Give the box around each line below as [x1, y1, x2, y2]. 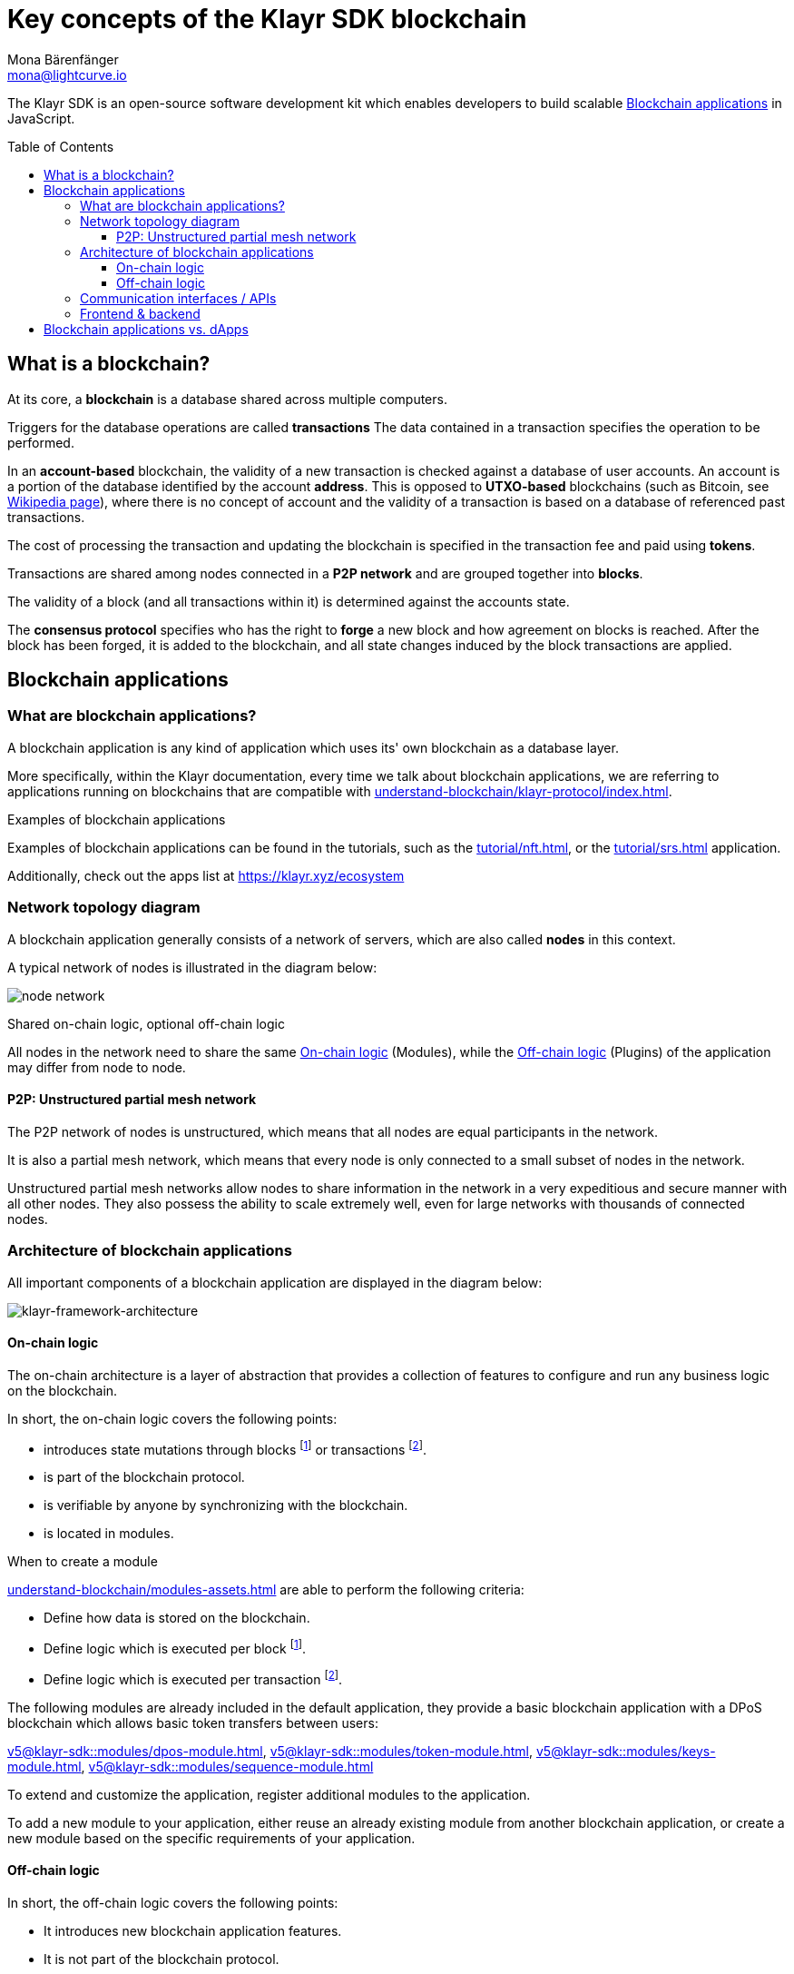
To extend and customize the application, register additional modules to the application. [7, 1786, 531, 1802]
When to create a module [7, 1554, 158, 1570]
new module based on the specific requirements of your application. [7, 1830, 416, 1846]
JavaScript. [7, 110, 75, 126]
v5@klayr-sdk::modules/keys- [535, 1742, 716, 1759]
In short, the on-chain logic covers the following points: [7, 1410, 338, 1426]
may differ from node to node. [7, 1059, 186, 1075]
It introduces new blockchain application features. [44, 1922, 342, 1939]
